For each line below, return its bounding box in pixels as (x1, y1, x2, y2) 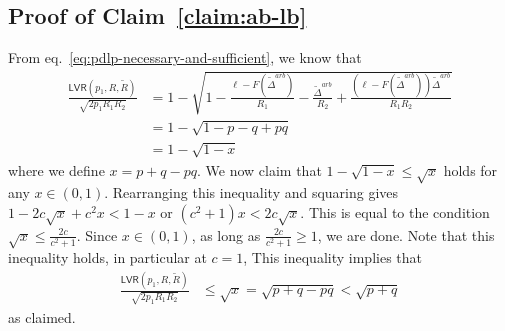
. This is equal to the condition (300, 201, 490, 222)
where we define (8, 159, 105, 180)
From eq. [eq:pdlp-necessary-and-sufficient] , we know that (8, 47, 362, 68)
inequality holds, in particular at (8, 247, 207, 268)
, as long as (191, 224, 261, 245)
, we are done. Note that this (317, 224, 495, 245)
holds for (443, 159, 498, 180)
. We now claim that (197, 159, 322, 180)
